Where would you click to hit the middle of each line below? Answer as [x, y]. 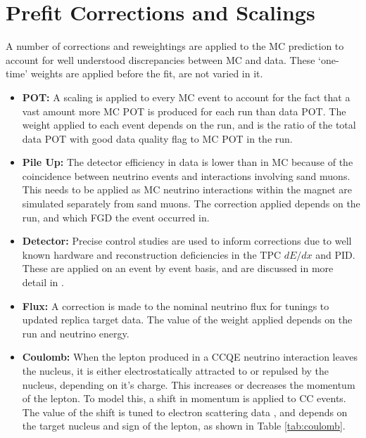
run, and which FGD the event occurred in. [116, 217]
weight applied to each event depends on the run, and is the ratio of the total [189, 125]
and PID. [335, 254]
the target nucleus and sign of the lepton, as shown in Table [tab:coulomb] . [184, 426]
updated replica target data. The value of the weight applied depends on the [187, 320]
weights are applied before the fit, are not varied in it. [147, 73]
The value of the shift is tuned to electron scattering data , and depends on [185, 412]
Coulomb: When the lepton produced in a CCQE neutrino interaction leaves [190, 357]
